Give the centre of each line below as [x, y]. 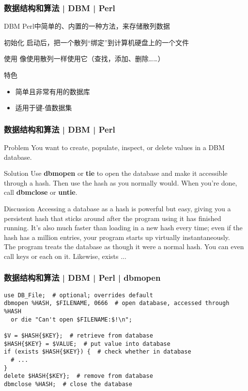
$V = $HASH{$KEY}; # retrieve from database [78, 336]
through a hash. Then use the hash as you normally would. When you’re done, [121, 182]
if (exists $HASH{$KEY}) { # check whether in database [98, 352]
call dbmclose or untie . [41, 192]
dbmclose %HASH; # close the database [68, 384]
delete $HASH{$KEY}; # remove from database [78, 376]
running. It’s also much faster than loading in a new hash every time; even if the [123, 228]
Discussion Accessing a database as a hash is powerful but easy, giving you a [117, 208]
